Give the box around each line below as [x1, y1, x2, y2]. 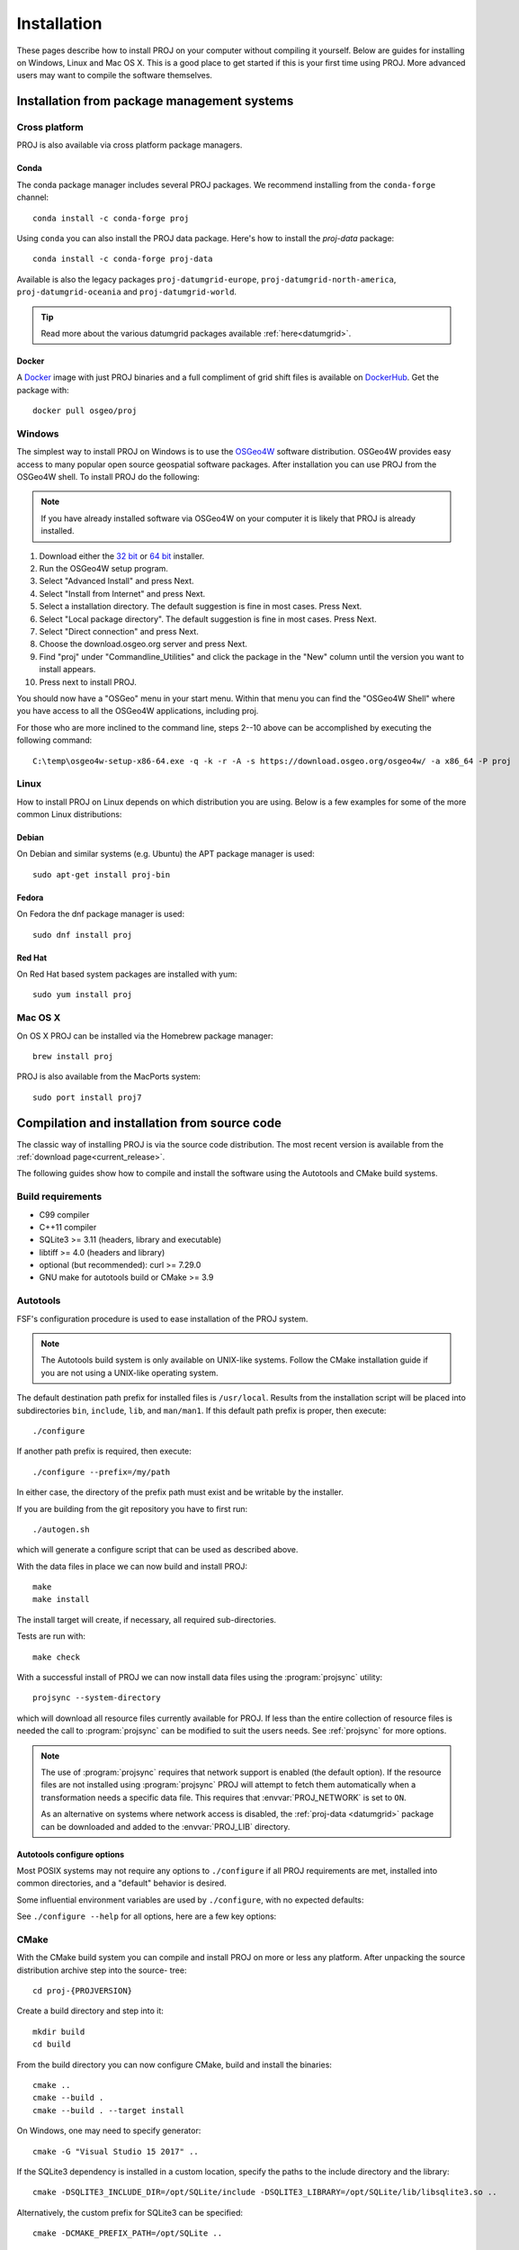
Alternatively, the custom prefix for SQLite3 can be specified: [16, 2207, 243, 2218]
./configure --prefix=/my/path [32, 1467, 171, 1477]
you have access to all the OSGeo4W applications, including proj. [16, 706, 259, 716]
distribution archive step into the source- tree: [16, 1965, 187, 1975]
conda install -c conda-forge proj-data [32, 254, 213, 265]
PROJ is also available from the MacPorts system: [16, 1071, 201, 1082]
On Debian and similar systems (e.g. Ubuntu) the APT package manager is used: [16, 849, 315, 859]
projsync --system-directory [32, 1693, 161, 1703]
